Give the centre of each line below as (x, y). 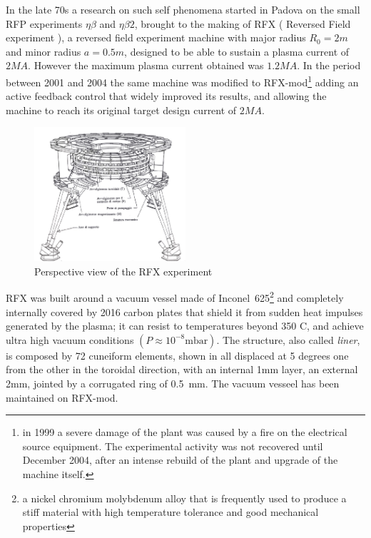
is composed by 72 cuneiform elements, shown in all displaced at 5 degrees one (177, 355)
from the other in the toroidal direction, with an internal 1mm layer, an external (182, 369)
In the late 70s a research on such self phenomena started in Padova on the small (183, 9)
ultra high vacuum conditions (70, 339)
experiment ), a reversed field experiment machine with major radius (156, 37)
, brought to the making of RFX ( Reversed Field (243, 23)
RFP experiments (44, 23)
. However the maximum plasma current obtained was (146, 65)
